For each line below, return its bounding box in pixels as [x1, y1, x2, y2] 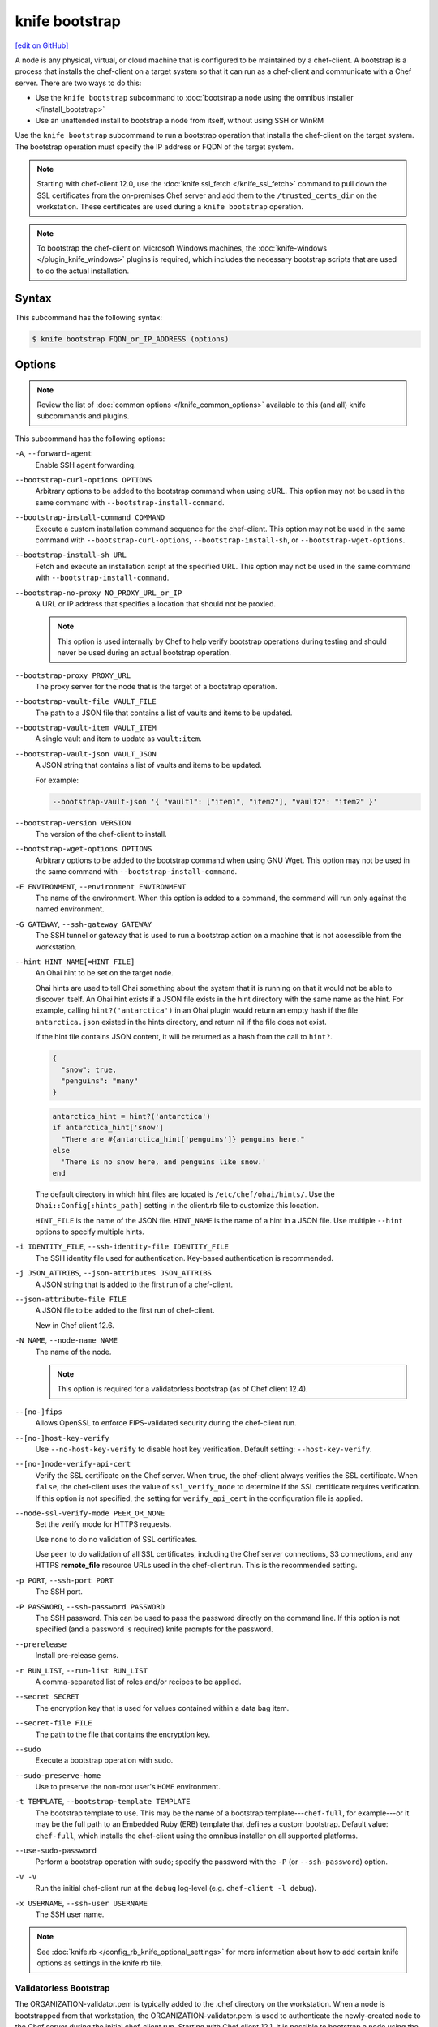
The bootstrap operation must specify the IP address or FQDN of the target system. [15, 142, 294, 152]
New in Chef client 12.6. [35, 1320, 115, 1330]
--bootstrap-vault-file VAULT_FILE [15, 697, 157, 706]
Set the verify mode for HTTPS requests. [35, 1519, 172, 1529]
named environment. [35, 904, 105, 914]
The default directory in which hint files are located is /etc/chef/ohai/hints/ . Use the [35, 1189, 336, 1199]
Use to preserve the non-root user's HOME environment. [35, 1782, 221, 1792]
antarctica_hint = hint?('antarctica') [52, 1112, 211, 1121]
